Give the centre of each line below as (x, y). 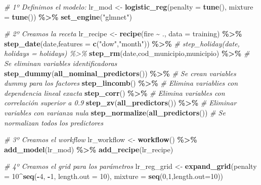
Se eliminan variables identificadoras (61, 63)
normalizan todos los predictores (54, 122)
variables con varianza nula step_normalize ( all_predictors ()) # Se (115, 112)
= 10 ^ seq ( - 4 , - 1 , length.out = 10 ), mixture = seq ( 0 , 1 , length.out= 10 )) (114, 176)
